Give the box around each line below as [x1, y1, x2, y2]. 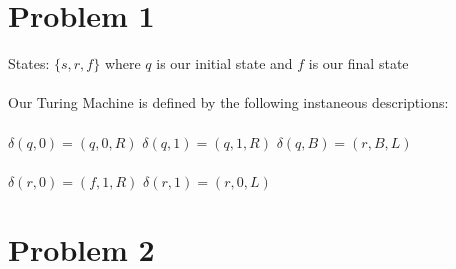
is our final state [308, 53, 409, 74]
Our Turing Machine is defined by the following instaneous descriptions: [8, 92, 449, 113]
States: [8, 53, 50, 74]
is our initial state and [156, 53, 293, 74]
